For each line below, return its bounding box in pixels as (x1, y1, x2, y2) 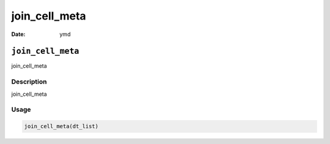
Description (11, 77, 47, 86)
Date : (11, 31, 26, 38)
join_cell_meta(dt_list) (24, 123, 99, 130)
